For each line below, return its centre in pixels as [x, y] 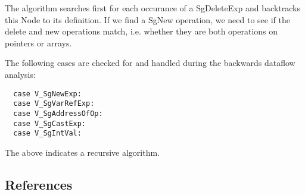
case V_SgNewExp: [47, 94]
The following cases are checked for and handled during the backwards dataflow [150, 63]
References [39, 184]
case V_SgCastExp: [50, 123]
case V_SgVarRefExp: [54, 104]
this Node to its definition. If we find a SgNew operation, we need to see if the [147, 19]
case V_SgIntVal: [47, 133]
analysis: [20, 74]
